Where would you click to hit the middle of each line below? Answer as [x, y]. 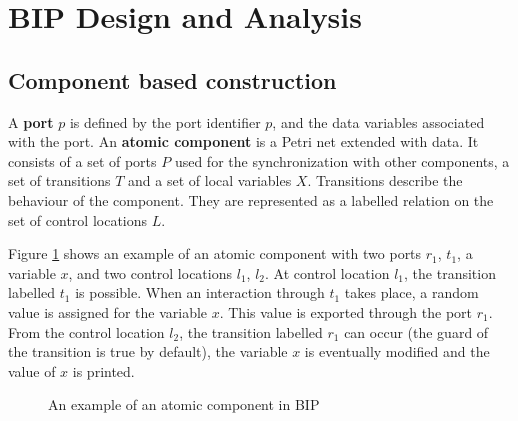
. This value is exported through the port [345, 311]
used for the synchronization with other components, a [342, 160]
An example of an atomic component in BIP [184, 404]
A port [31, 121]
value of [32, 370]
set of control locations [78, 219]
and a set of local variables [210, 180]
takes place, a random [411, 292]
